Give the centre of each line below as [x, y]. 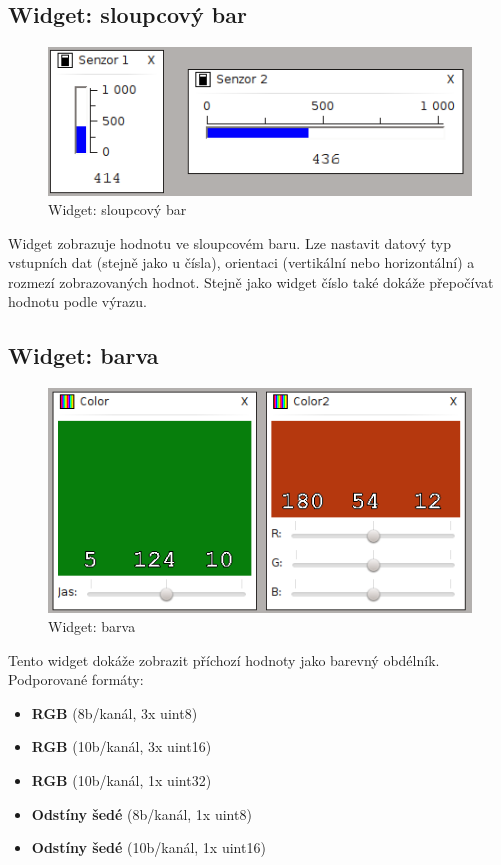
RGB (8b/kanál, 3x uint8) [114, 712]
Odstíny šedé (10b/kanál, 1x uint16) [148, 847]
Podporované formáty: [76, 679]
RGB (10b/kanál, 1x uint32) [121, 780]
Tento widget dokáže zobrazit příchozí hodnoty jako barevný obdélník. [224, 659]
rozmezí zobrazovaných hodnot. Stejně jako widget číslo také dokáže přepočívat [251, 281]
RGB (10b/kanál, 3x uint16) [121, 746]
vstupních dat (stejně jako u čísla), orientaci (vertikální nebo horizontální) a [241, 262]
